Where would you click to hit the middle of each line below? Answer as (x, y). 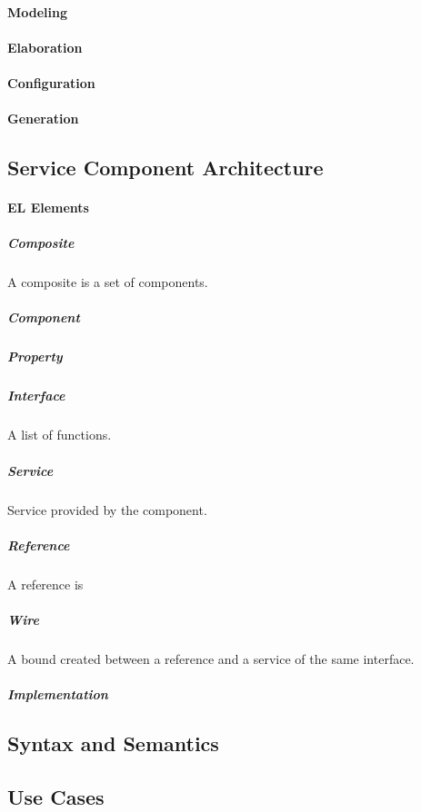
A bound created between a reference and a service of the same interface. (211, 658)
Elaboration (45, 47)
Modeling (38, 11)
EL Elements (48, 208)
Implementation (58, 694)
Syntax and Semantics (113, 743)
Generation (43, 119)
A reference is (45, 584)
